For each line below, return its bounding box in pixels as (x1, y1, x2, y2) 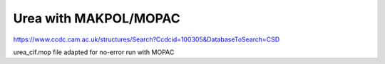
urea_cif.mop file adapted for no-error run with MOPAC (13, 48, 175, 56)
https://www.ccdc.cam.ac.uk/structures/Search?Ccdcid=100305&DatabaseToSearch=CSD (13, 35, 280, 44)
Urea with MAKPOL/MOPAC (13, 11, 181, 26)
